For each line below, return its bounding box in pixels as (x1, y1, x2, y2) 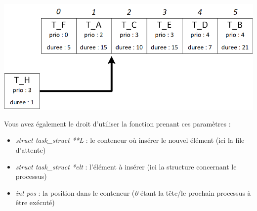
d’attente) (15, 144, 46, 155)
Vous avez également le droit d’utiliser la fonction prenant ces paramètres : (4, 118, 231, 128)
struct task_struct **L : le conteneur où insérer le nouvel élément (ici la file (15, 135, 245, 145)
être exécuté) (15, 197, 55, 208)
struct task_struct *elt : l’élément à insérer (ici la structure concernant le (15, 161, 237, 171)
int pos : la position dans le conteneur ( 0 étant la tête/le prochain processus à (15, 187, 251, 198)
